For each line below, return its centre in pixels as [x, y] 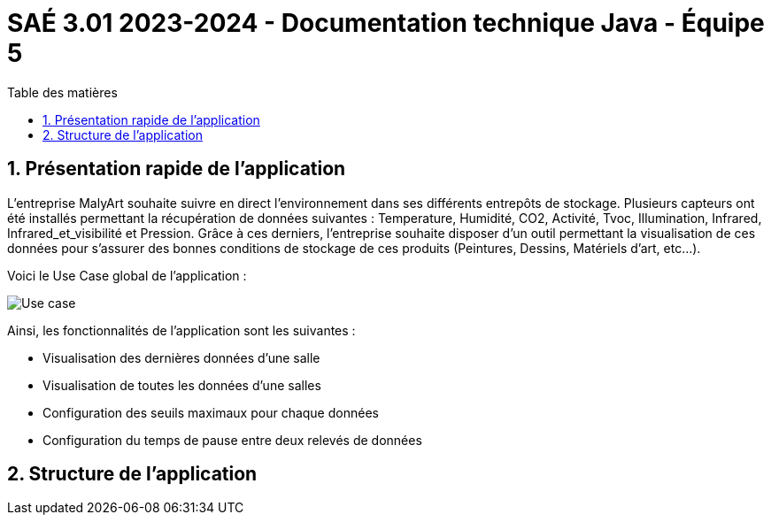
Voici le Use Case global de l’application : [127, 275]
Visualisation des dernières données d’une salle [181, 357]
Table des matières [62, 92]
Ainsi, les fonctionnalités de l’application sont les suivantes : [181, 330]
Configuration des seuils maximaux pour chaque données [211, 412]
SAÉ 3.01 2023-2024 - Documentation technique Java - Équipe [386, 23]
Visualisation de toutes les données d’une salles [182, 385]
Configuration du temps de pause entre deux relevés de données [232, 440]
